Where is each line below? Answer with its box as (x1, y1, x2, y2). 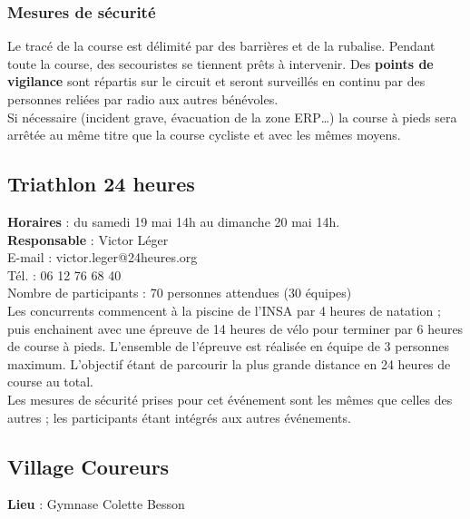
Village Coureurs (7, 452, 170, 480)
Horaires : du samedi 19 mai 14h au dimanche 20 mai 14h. (7, 211, 340, 230)
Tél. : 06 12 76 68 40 (7, 265, 122, 284)
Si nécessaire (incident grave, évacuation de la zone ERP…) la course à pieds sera (7, 107, 457, 126)
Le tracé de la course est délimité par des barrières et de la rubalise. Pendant (7, 36, 436, 55)
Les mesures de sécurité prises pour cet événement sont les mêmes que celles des (7, 389, 453, 408)
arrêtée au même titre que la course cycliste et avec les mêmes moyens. (7, 125, 401, 144)
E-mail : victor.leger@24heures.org (7, 248, 198, 267)
